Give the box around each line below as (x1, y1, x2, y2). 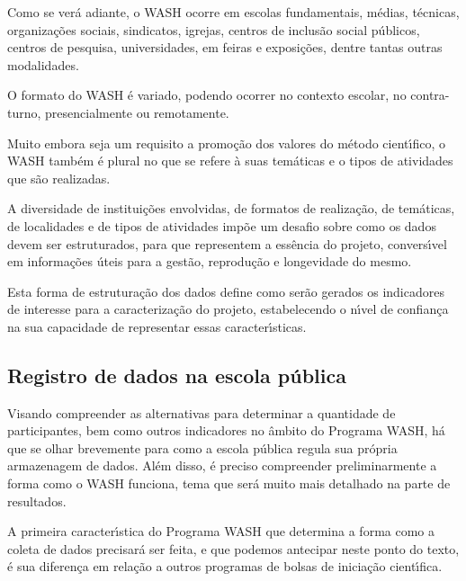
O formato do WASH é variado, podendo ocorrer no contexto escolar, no (7, 85, 407, 104)
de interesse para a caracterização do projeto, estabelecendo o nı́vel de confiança (7, 299, 449, 318)
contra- (410, 85, 450, 104)
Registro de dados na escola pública (7, 361, 346, 389)
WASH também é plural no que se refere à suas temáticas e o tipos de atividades (7, 151, 453, 170)
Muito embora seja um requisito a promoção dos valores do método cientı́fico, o (7, 133, 445, 152)
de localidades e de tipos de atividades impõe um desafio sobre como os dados (7, 216, 436, 235)
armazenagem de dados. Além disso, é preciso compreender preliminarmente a (7, 456, 437, 475)
